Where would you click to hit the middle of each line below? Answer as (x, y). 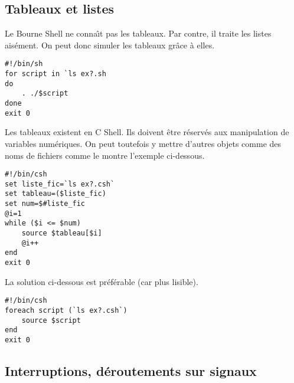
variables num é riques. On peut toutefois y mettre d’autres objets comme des (143, 143)
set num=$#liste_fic (45, 204)
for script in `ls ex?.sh (55, 74)
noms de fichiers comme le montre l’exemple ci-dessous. (105, 155)
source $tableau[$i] (62, 233)
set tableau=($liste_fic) (55, 194)
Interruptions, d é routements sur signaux (131, 370)
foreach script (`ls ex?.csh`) (66, 310)
